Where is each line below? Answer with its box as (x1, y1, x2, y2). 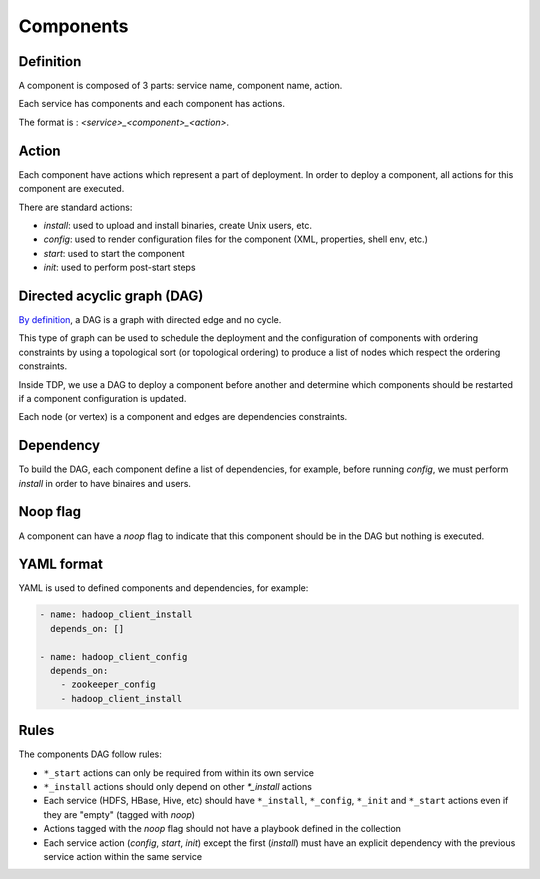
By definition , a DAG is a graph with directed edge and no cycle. (18, 314, 282, 325)
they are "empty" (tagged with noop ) (43, 808, 195, 820)
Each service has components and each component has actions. (18, 98, 285, 110)
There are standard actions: (18, 201, 133, 213)
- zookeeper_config (60, 679, 157, 690)
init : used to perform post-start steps (43, 261, 196, 274)
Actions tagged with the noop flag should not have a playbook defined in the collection (43, 823, 402, 835)
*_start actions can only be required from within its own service (43, 766, 315, 779)
